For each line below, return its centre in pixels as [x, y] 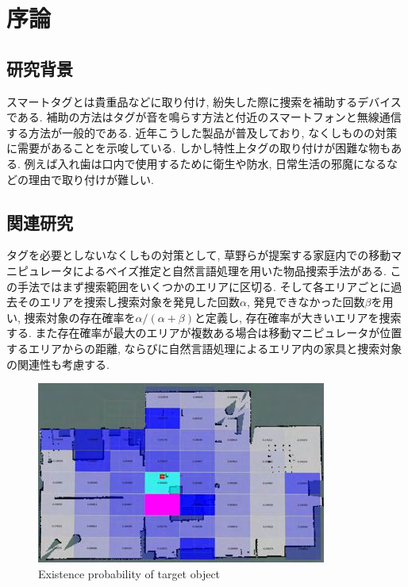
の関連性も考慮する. [58, 364]
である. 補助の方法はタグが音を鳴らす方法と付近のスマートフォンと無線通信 [204, 117]
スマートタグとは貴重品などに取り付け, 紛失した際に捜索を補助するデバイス [204, 101]
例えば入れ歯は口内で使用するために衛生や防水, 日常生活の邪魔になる [206, 163]
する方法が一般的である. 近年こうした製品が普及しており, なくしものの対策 [202, 132]
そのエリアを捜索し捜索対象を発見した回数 [128, 302]
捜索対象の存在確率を [80, 317]
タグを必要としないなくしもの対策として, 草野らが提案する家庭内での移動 [199, 255]
